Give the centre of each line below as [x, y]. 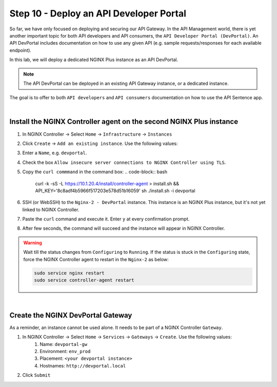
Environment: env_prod [65, 352]
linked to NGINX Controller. [51, 209]
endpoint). [21, 50]
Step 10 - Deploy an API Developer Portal [98, 13]
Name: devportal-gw [63, 344]
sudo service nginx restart [69, 273]
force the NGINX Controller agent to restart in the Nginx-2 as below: [96, 259]
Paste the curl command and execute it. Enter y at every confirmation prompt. [106, 219]
